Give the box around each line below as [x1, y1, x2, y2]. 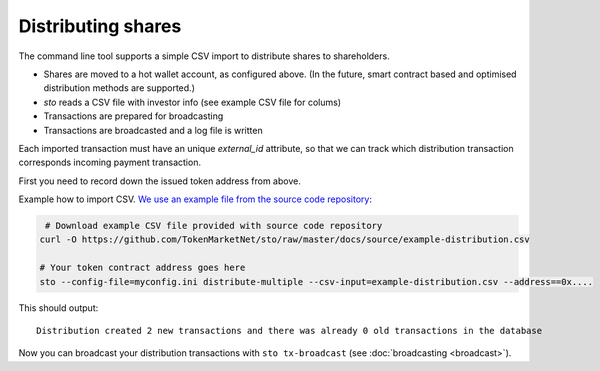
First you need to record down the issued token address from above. [18, 175, 302, 187]
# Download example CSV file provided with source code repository [45, 220, 383, 232]
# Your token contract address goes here [39, 262, 246, 274]
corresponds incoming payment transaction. [18, 156, 202, 169]
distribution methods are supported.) [43, 82, 195, 94]
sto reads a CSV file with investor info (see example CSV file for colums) [43, 96, 342, 108]
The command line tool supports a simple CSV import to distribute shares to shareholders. [18, 50, 390, 62]
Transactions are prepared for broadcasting [43, 110, 224, 122]
